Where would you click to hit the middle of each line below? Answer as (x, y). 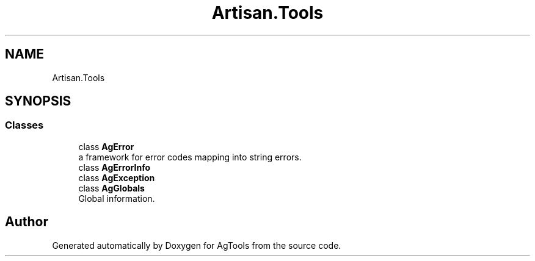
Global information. (117, 198)
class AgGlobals (111, 188)
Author (27, 222)
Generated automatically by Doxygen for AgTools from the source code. (197, 245)
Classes (24, 125)
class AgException (117, 177)
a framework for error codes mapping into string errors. (190, 157)
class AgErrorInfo (115, 167)
